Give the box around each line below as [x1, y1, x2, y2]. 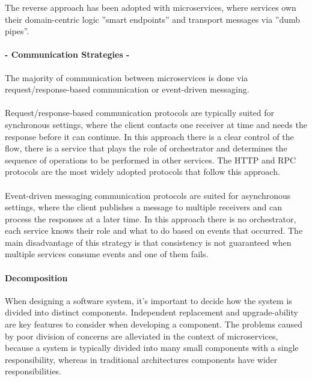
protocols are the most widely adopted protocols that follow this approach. [5, 165, 280, 178]
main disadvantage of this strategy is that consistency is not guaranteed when [5, 236, 292, 248]
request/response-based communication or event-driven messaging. [5, 83, 249, 96]
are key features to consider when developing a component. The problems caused [5, 318, 303, 331]
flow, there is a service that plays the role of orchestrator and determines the [5, 142, 287, 154]
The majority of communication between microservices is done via [5, 71, 248, 84]
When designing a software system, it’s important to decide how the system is [5, 294, 292, 306]
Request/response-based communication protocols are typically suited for [5, 106, 275, 119]
